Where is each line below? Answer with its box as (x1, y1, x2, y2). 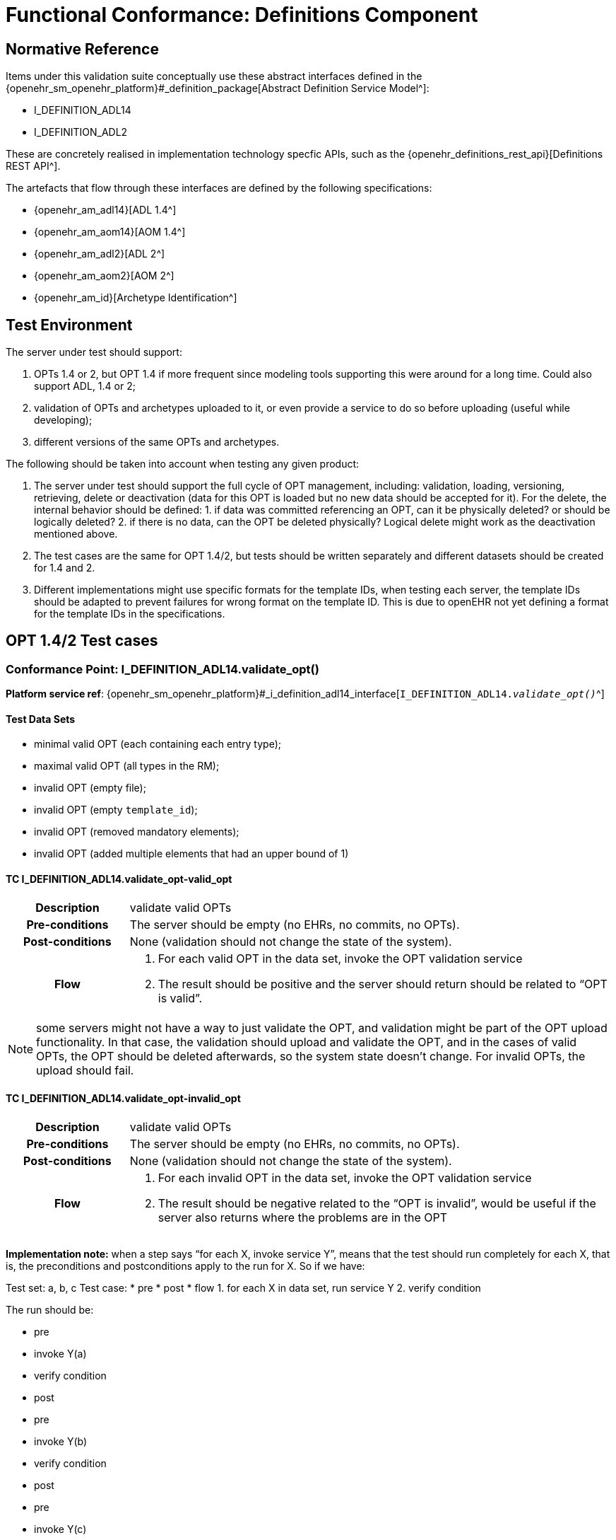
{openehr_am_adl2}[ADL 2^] (34, 248, 165, 260)
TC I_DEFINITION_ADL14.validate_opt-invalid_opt (6, 1092, 241, 1105)
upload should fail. (36, 1063, 134, 1077)
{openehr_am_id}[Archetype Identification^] (34, 291, 237, 304)
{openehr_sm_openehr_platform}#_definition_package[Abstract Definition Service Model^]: (6, 82, 430, 95)
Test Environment (6, 315, 133, 334)
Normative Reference (6, 40, 159, 58)
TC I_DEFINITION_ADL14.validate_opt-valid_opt (6, 873, 232, 886)
